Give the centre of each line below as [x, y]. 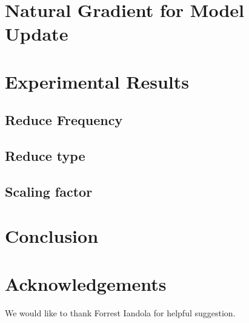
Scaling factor [49, 191]
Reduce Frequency [64, 120]
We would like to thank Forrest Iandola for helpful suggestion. [120, 312]
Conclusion [52, 236]
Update [37, 34]
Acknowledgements [86, 283]
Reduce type [45, 156]
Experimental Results [97, 81]
